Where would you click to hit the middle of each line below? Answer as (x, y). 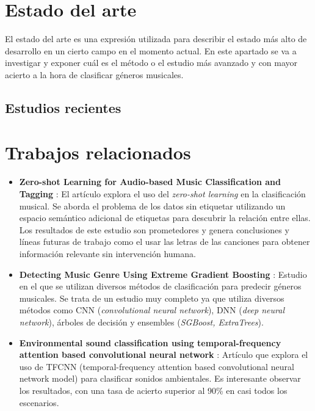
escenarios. (39, 402)
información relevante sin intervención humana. (107, 253)
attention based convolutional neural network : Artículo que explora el (164, 355)
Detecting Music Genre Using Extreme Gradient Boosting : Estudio (163, 274)
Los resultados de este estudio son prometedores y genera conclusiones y (154, 229)
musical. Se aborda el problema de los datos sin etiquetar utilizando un (152, 206)
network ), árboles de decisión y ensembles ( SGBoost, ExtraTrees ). (141, 322)
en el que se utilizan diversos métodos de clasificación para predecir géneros (160, 286)
